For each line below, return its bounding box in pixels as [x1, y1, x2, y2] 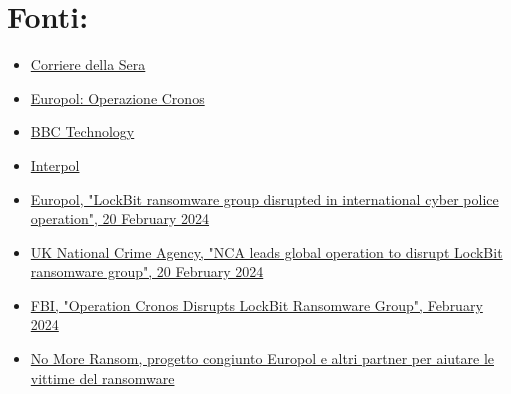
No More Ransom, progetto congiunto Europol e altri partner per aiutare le [30, 348, 494, 369]
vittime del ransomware [30, 367, 175, 388]
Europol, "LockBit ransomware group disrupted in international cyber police [30, 188, 499, 209]
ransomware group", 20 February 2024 [30, 261, 264, 282]
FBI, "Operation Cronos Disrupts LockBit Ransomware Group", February [30, 294, 483, 315]
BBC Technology [30, 121, 135, 142]
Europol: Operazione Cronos [30, 87, 205, 108]
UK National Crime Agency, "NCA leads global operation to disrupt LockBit [30, 241, 503, 262]
